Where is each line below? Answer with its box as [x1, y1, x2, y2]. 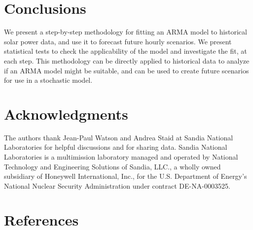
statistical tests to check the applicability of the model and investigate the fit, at [4, 46, 247, 56]
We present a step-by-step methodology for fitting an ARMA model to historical [4, 27, 247, 37]
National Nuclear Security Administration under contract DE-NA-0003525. [4, 180, 230, 191]
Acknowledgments [4, 103, 128, 124]
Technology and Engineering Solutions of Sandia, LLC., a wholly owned [4, 161, 221, 171]
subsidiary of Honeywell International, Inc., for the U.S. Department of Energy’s [4, 171, 247, 181]
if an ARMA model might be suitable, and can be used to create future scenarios [4, 65, 249, 75]
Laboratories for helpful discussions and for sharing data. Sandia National [4, 142, 227, 152]
